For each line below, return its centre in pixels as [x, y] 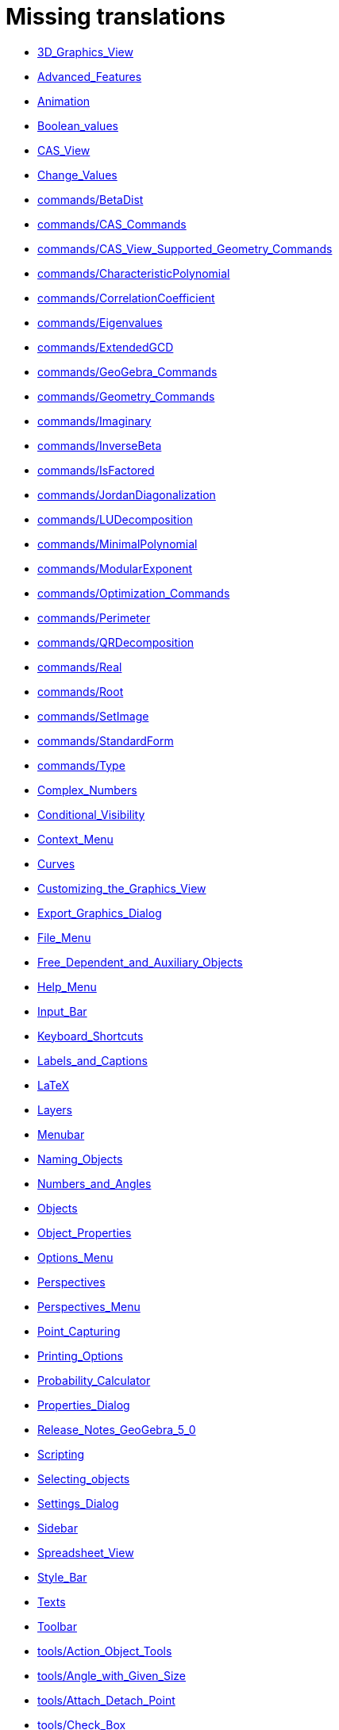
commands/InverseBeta [100, 445]
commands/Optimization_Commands [134, 593]
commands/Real [80, 667]
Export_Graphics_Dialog [100, 913]
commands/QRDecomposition [116, 642]
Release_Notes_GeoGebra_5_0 [117, 1429]
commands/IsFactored [96, 470]
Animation [64, 101]
